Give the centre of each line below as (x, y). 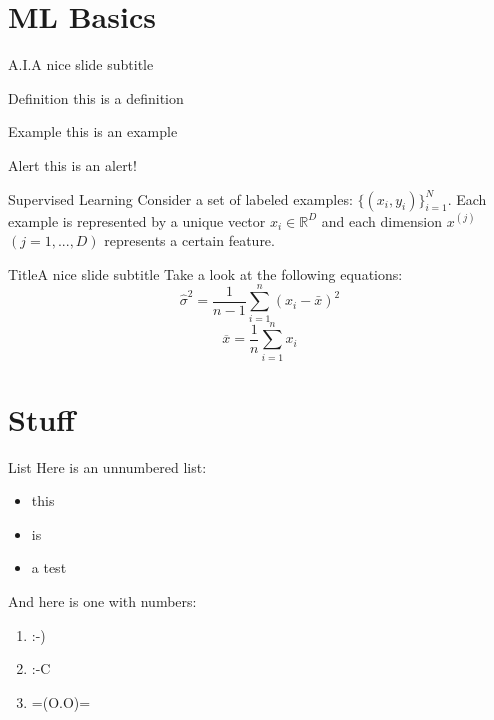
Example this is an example (93, 131)
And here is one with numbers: (102, 601)
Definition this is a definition (96, 97)
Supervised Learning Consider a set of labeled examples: (180, 198)
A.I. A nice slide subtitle (81, 64)
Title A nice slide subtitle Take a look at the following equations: (205, 273)
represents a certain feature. (189, 240)
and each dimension (382, 220)
